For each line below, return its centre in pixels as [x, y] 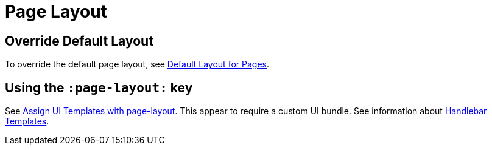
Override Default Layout [79, 41]
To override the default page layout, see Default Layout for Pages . [137, 64]
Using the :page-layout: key [99, 87]
